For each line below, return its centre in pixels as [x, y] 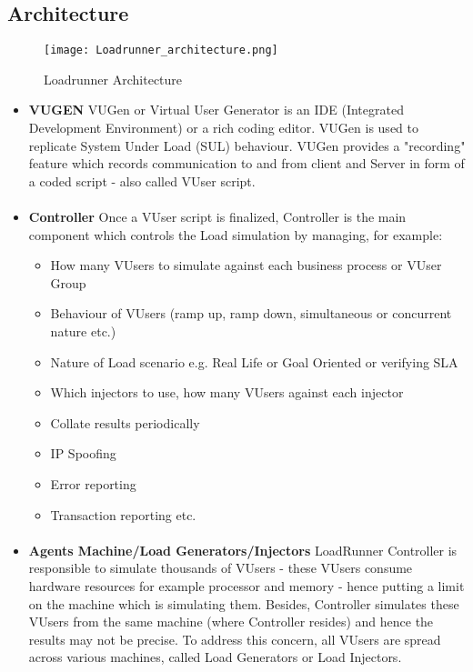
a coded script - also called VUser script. [142, 181]
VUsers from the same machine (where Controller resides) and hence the [231, 622]
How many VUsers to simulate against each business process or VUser [246, 265]
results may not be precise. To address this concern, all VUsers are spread [235, 639]
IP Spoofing [83, 453]
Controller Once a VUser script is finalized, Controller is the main [217, 217]
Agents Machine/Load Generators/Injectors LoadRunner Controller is [243, 550]
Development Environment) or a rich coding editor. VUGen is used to [223, 128]
